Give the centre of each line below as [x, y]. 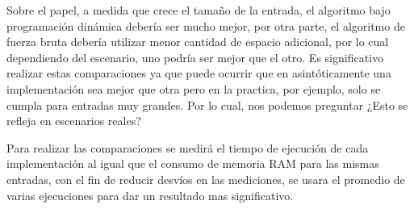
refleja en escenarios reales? [74, 121]
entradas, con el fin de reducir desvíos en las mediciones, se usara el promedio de [206, 179]
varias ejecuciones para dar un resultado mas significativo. [150, 195]
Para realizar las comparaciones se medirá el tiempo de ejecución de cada [188, 147]
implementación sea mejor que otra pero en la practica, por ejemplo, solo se [194, 88]
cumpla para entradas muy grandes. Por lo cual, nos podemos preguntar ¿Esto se [207, 104]
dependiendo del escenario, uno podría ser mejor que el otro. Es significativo [195, 57]
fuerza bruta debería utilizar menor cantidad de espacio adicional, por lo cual [198, 42]
